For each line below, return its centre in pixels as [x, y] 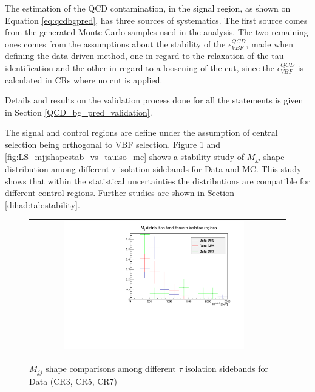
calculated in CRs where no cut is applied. [84, 79]
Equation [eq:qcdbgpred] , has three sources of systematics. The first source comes [156, 20]
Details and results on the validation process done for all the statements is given [154, 100]
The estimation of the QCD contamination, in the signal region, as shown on [148, 8]
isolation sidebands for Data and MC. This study [210, 168]
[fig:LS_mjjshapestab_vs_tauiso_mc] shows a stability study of [125, 156]
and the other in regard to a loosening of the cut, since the [165, 67]
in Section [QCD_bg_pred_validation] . [79, 112]
